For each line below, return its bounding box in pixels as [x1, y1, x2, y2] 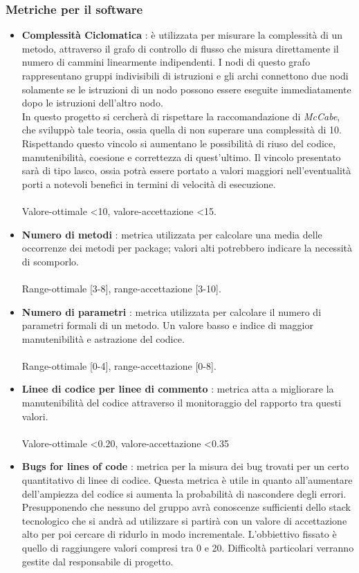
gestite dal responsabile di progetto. [21, 554, 174, 568]
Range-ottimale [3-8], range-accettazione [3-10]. [21, 281, 221, 295]
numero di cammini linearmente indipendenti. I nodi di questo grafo [21, 55, 311, 69]
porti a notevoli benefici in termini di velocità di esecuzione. [21, 176, 276, 191]
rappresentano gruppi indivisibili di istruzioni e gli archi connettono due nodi [21, 68, 349, 82]
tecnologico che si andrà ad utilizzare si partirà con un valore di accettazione [21, 513, 347, 527]
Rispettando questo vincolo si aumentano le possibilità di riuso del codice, [21, 135, 336, 150]
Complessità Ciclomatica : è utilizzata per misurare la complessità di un [21, 28, 343, 42]
